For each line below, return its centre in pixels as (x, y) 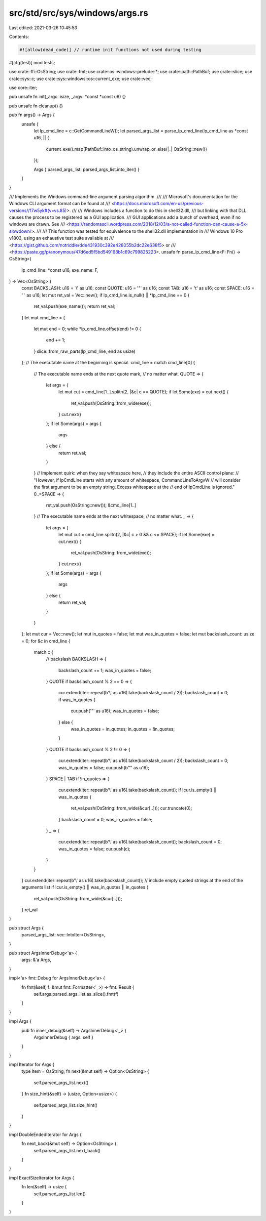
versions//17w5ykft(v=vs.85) (38, 211)
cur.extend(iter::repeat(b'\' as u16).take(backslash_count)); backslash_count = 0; (140, 842)
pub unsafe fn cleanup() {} (36, 106)
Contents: (19, 37)
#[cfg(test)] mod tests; (32, 62)
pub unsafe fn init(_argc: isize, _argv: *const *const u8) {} (67, 97)
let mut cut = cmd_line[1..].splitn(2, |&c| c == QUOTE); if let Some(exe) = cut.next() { (144, 392)
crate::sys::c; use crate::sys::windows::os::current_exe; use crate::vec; (81, 79)
